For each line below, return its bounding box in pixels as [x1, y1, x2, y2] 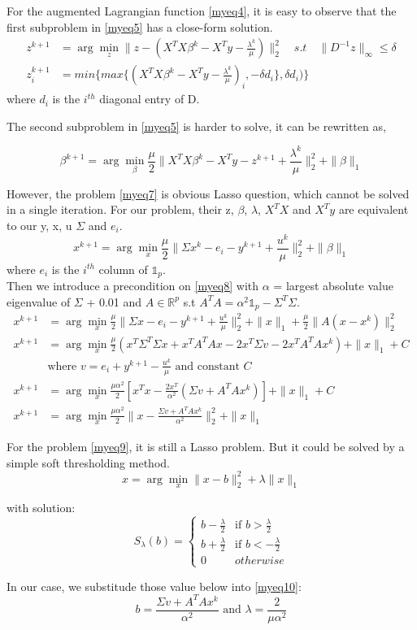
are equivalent [338, 201, 409, 218]
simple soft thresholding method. [7, 454, 170, 471]
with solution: [7, 498, 76, 515]
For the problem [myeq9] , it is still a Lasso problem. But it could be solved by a [7, 437, 405, 454]
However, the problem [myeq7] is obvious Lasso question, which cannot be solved [7, 185, 410, 202]
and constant [175, 360, 240, 372]
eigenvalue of [7, 293, 71, 310]
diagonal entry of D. [99, 90, 200, 107]
